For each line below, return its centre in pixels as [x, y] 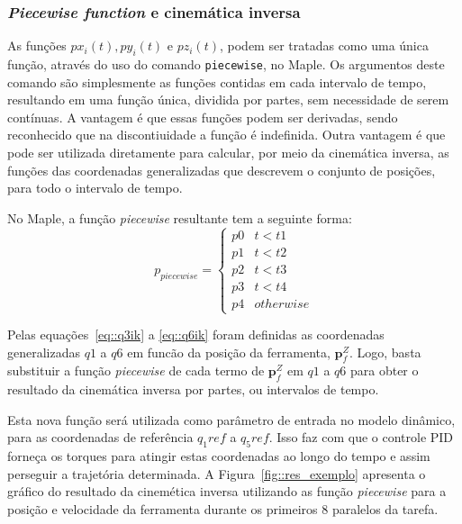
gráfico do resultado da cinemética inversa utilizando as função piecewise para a [227, 491]
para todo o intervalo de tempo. [95, 188]
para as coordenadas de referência [100, 437]
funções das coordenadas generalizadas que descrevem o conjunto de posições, [222, 170]
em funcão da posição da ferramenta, [229, 352]
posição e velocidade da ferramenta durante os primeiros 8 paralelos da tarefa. [223, 509]
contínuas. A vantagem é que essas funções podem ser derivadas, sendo [203, 117]
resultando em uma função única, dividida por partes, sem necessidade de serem [228, 99]
